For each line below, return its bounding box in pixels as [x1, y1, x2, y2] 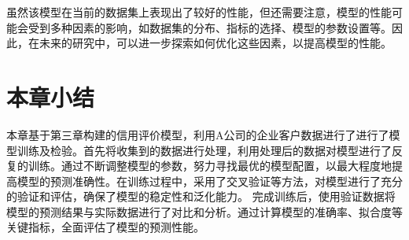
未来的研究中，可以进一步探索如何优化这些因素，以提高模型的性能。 [39, 35, 392, 51]
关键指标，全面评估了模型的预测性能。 [6, 219, 204, 235]
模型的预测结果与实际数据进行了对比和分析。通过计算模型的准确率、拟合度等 [6, 203, 403, 220]
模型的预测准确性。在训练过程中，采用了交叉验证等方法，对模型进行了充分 [17, 172, 403, 189]
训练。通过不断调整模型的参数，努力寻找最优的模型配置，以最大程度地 [28, 157, 392, 174]
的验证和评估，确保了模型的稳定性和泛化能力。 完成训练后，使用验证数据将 [6, 188, 396, 205]
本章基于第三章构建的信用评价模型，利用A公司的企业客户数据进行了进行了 [6, 126, 389, 142]
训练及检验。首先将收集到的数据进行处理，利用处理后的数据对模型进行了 [17, 142, 392, 158]
